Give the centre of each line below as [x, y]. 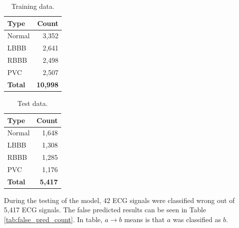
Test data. [33, 103]
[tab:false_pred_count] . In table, [53, 219]
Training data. [33, 6]
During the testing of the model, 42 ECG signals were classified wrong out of [119, 200]
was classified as [197, 219]
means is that [144, 219]
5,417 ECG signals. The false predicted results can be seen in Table [105, 210]
